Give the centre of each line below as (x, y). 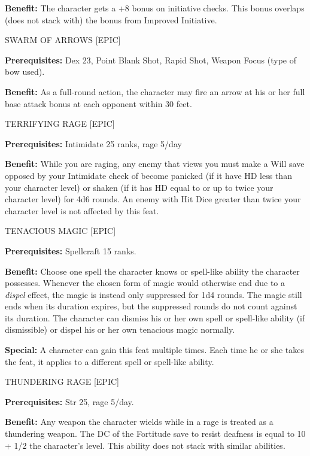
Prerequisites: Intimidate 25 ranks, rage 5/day (93, 143)
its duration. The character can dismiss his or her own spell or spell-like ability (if (155, 317)
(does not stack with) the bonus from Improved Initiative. (111, 19)
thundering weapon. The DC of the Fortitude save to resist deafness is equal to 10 (155, 434)
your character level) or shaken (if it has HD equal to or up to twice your (139, 187)
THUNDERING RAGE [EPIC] (62, 381)
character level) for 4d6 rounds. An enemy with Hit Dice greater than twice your (153, 199)
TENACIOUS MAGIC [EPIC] (60, 231)
